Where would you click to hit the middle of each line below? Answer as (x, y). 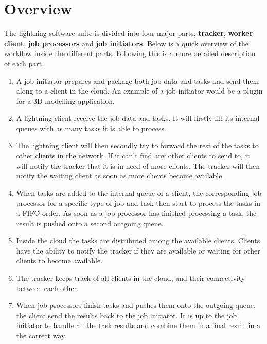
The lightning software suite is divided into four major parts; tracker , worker (129, 33)
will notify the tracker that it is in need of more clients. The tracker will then (138, 165)
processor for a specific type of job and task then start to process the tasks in (138, 203)
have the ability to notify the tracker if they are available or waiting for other (138, 250)
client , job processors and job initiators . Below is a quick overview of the (126, 43)
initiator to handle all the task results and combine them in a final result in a (138, 325)
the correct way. (41, 335)
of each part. (24, 63)
